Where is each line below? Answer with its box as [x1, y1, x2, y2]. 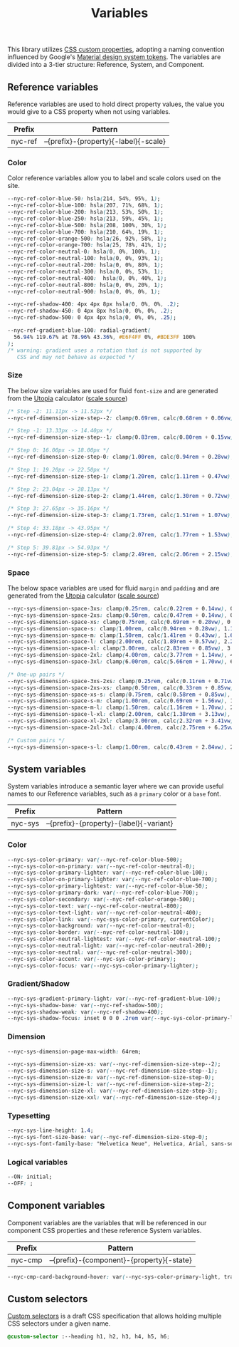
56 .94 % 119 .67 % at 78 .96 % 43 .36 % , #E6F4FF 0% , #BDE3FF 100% [14, 333, 196, 340]
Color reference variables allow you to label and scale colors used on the [7, 174, 221, 182]
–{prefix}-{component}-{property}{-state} [49, 1255, 192, 1265]
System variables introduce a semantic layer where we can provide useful [7, 782, 224, 791]
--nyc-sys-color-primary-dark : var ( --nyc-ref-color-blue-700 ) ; [7, 889, 199, 896]
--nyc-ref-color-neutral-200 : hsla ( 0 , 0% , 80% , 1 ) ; [7, 261, 164, 269]
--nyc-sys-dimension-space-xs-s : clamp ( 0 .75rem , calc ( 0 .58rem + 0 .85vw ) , [7, 691, 231, 698]
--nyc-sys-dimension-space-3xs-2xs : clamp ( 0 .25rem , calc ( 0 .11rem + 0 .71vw [7, 677, 234, 685]
